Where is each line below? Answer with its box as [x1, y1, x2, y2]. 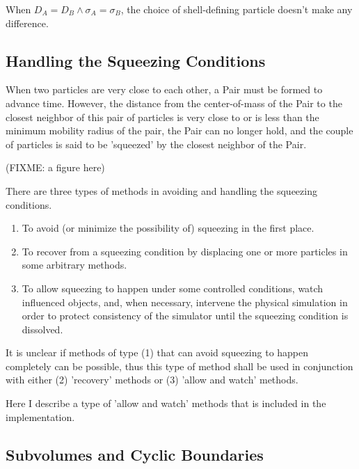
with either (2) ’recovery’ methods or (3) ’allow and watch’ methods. [6, 372, 298, 387]
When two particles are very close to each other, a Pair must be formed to [6, 82, 323, 97]
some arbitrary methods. [22, 257, 127, 272]
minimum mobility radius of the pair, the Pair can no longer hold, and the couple [6, 123, 353, 138]
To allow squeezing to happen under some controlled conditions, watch [22, 280, 324, 295]
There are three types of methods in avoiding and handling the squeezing [6, 183, 317, 198]
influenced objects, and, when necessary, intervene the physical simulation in [22, 294, 348, 309]
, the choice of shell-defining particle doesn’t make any [120, 2, 353, 16]
